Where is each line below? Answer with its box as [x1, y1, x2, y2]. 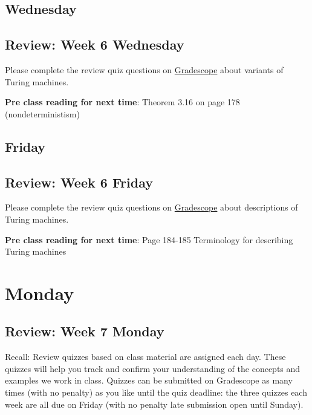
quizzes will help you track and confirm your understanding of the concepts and [5, 362, 301, 374]
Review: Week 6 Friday [5, 172, 153, 191]
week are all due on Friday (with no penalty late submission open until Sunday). [5, 397, 304, 410]
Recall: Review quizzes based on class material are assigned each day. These [5, 350, 286, 363]
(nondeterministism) [5, 107, 80, 120]
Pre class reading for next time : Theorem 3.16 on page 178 [5, 96, 240, 108]
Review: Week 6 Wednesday [5, 35, 184, 54]
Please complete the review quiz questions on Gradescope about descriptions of [5, 201, 298, 214]
